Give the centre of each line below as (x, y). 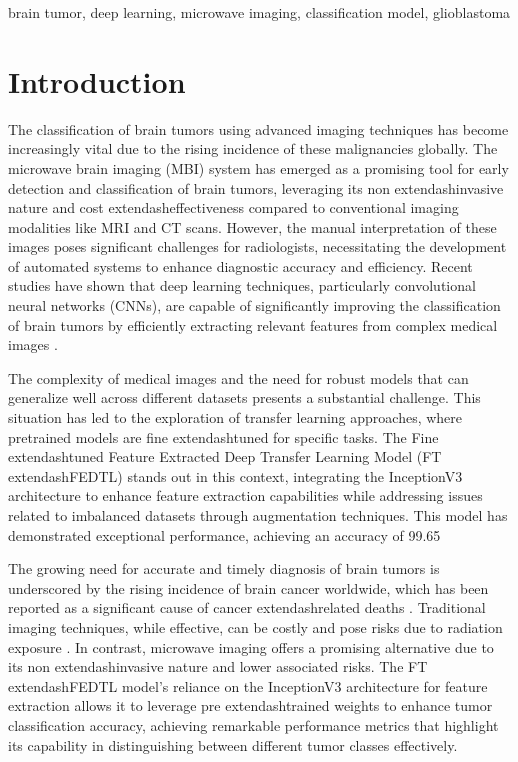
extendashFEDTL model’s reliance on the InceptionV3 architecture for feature (248, 685)
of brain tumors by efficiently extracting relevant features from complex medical (253, 324)
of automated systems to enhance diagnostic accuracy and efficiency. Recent (240, 265)
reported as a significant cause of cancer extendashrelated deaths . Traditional (247, 607)
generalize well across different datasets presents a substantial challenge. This (244, 397)
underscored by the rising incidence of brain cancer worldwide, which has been (248, 587)
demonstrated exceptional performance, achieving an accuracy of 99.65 (224, 534)
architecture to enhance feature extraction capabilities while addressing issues (245, 495)
